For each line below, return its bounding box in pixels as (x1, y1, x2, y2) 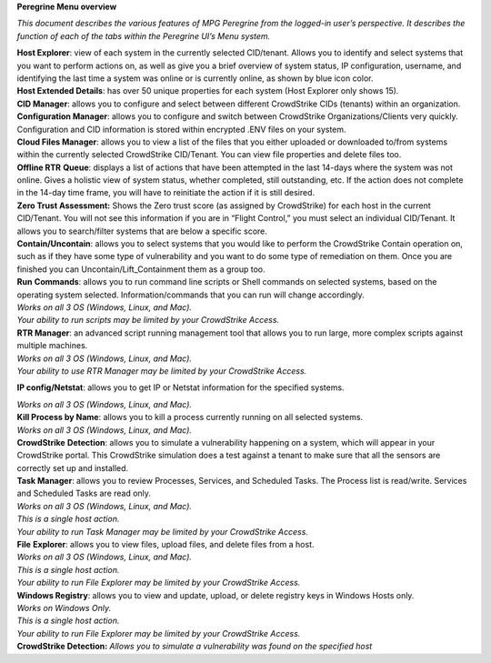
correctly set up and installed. (16, 462, 129, 473)
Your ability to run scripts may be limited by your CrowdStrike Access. (16, 315, 280, 326)
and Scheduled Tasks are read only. (16, 487, 152, 499)
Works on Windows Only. (16, 602, 112, 613)
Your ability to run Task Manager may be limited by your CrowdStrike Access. (16, 526, 309, 537)
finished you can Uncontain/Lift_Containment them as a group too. (16, 264, 266, 275)
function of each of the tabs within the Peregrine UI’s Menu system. (16, 30, 271, 41)
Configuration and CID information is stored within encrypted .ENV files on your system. (16, 124, 346, 135)
